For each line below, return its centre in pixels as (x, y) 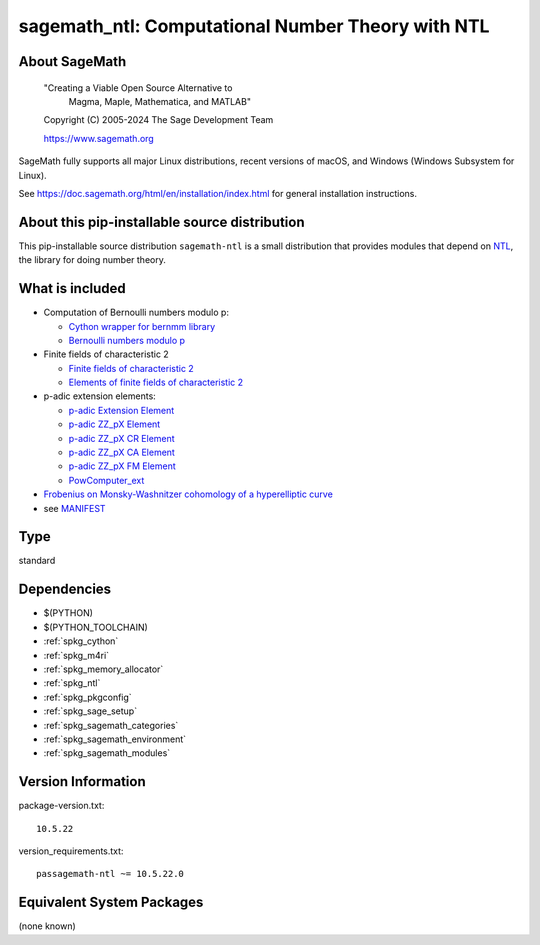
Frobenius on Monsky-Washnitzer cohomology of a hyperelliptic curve (188, 494)
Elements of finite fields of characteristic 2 (156, 382)
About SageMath (72, 61)
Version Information (82, 781)
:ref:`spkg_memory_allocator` (103, 669)
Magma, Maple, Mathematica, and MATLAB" (160, 101)
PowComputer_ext (106, 480)
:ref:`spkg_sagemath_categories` (111, 725)
